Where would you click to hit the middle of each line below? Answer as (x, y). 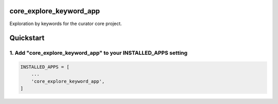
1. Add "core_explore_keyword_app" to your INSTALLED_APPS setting (99, 53)
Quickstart (27, 38)
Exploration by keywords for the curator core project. (66, 24)
